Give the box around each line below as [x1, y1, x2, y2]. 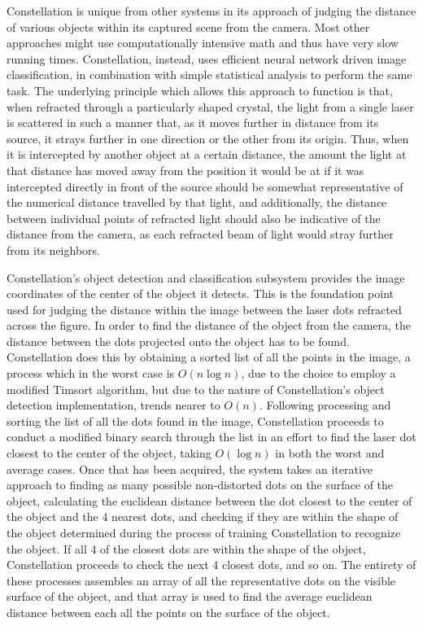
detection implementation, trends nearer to [7, 396, 220, 414]
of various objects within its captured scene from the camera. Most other [7, 18, 370, 35]
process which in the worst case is [7, 365, 175, 382]
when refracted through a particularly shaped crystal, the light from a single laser [7, 98, 414, 115]
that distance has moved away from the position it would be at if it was [7, 161, 364, 178]
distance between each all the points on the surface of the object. [7, 603, 330, 620]
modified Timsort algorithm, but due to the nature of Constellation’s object [7, 380, 385, 397]
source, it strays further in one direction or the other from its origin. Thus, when [7, 129, 409, 147]
